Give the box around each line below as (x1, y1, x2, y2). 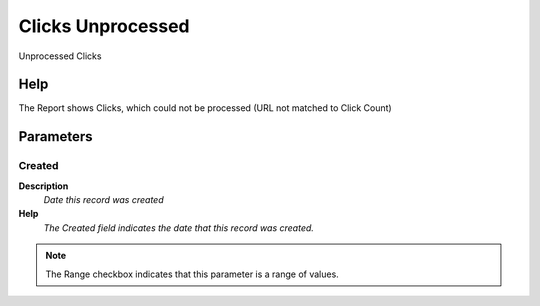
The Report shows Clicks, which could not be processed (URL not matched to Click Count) (18, 102, 392, 114)
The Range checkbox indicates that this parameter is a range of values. (45, 268, 339, 280)
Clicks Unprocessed (18, 15, 190, 37)
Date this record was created (43, 194, 164, 205)
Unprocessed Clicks (18, 50, 102, 62)
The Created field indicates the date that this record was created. (43, 221, 315, 234)
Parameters (18, 128, 93, 145)
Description (18, 180, 69, 192)
